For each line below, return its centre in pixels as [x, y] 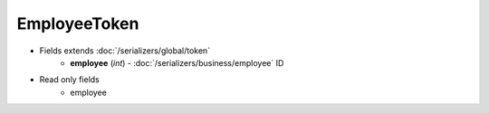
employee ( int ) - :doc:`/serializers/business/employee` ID [177, 62]
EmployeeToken [78, 24]
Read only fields [69, 80]
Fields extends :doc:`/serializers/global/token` [125, 51]
